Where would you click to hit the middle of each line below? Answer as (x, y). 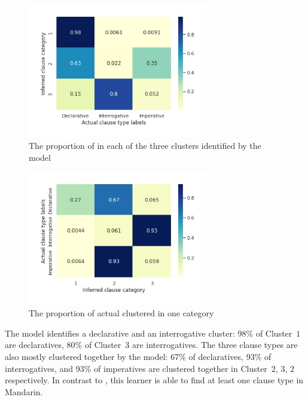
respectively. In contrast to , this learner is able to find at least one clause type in (154, 380)
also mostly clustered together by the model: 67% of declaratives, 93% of (138, 356)
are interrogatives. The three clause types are (215, 345)
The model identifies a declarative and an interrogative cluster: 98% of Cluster (149, 333)
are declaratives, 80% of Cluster (63, 345)
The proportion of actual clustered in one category (121, 313)
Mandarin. (24, 391)
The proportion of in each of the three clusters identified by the (145, 146)
